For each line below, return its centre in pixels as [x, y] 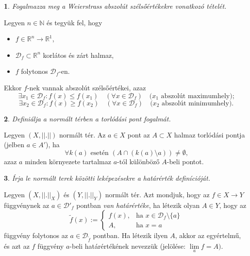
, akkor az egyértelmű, [208, 235]
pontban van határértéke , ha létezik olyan [138, 205]
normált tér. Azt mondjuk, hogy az [157, 194]
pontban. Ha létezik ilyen [130, 235]
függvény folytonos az [36, 235]
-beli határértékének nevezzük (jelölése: [128, 246]
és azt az [17, 246]
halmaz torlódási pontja [209, 135]
